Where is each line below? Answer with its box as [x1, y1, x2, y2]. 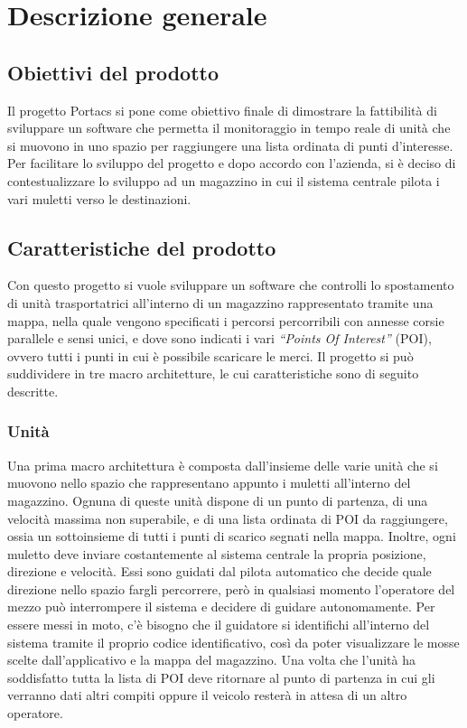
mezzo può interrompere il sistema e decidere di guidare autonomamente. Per [7, 597, 435, 616]
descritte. [7, 381, 59, 400]
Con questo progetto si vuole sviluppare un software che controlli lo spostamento [7, 275, 454, 294]
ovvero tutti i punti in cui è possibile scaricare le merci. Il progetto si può [7, 346, 414, 365]
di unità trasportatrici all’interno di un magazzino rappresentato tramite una [7, 293, 434, 312]
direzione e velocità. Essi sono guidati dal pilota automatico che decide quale [7, 562, 432, 581]
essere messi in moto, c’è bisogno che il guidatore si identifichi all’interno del [7, 615, 430, 634]
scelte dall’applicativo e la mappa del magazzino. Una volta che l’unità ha [7, 650, 416, 669]
